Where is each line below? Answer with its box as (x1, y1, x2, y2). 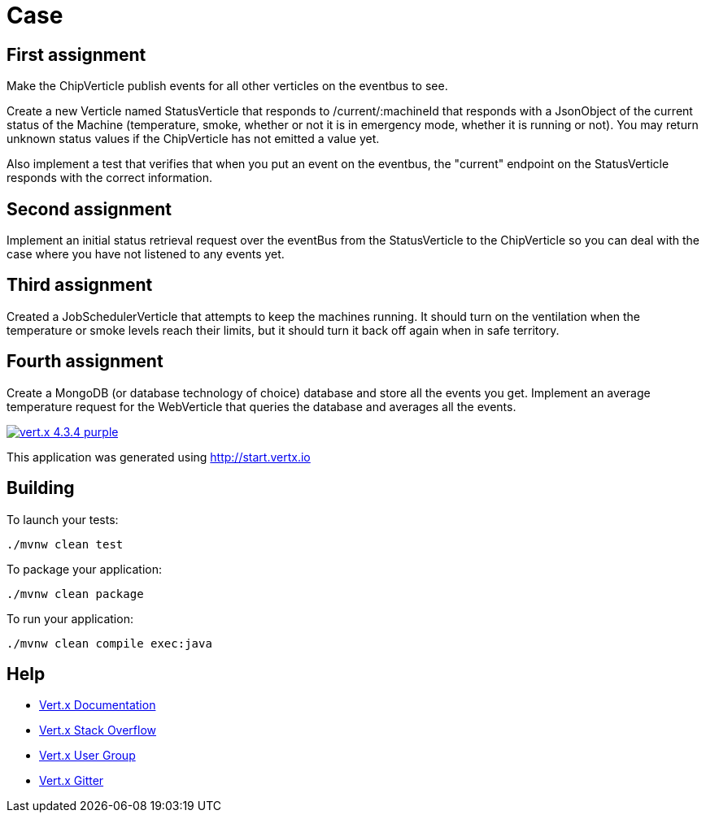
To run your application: (7, 611, 133, 626)
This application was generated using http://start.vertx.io (7, 449, 311, 464)
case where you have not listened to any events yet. (7, 247, 285, 262)
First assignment (7, 44, 146, 65)
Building (7, 478, 75, 499)
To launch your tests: (7, 512, 119, 526)
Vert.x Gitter (39, 773, 104, 788)
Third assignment (7, 275, 153, 296)
